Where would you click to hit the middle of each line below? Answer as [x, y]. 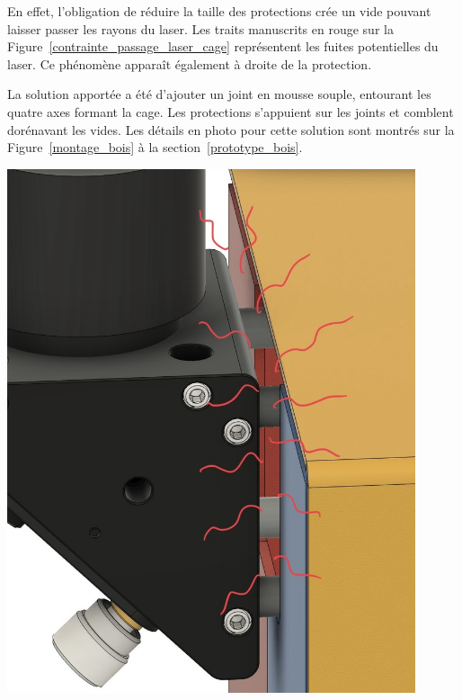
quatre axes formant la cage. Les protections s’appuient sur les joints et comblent [231, 111]
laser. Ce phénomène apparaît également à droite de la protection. [190, 63]
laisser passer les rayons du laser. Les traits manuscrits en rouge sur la [200, 28]
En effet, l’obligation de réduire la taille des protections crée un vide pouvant [219, 11]
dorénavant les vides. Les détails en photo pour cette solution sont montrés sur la [231, 129]
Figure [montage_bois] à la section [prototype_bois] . [155, 147]
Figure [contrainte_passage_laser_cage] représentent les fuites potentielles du [223, 46]
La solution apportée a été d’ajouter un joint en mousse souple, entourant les [219, 94]
